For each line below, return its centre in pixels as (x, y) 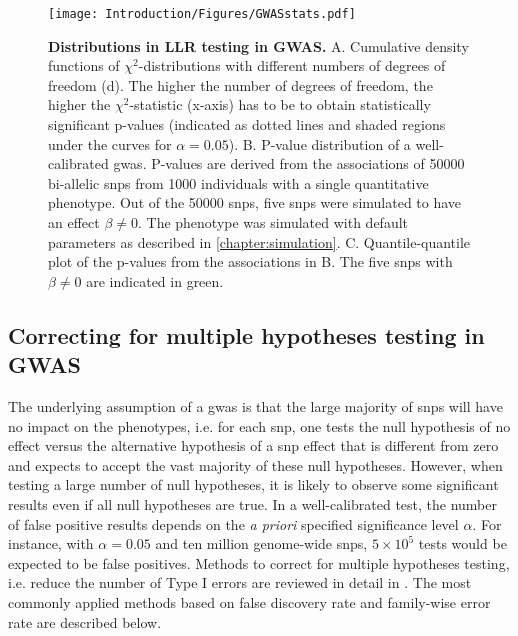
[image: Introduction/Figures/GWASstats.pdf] (202, 14)
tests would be (462, 543)
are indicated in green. (155, 280)
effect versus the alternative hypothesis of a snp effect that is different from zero (253, 445)
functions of (84, 65)
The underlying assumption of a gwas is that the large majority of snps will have (255, 405)
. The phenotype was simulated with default (273, 222)
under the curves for (110, 143)
